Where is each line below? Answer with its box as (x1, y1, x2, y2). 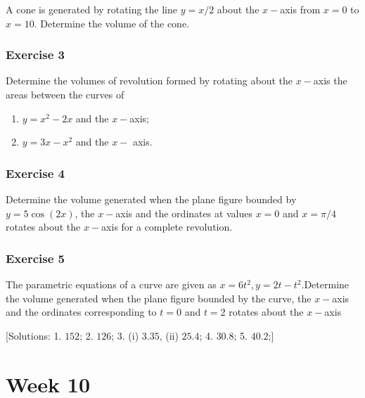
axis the (313, 73, 347, 88)
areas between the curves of (6, 87, 124, 101)
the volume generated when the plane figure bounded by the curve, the (6, 290, 312, 305)
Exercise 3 (6, 46, 65, 63)
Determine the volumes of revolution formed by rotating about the (6, 73, 293, 88)
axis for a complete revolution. (101, 219, 233, 234)
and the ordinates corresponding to (6, 304, 157, 319)
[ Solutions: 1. (6, 328, 62, 342)
